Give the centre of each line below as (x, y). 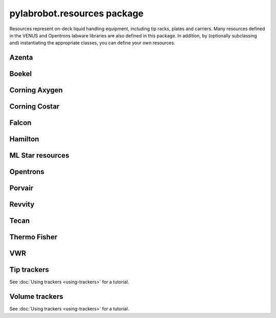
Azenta (21, 58)
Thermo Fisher (33, 237)
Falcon (20, 123)
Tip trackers (29, 270)
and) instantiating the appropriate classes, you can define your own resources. (93, 43)
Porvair (21, 188)
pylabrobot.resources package (77, 13)
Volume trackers (36, 297)
